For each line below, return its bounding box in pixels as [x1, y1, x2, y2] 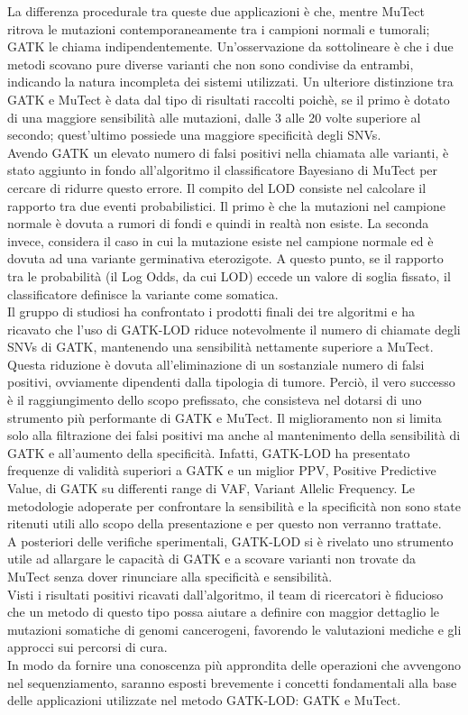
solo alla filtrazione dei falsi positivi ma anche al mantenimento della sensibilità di [7, 426, 461, 445]
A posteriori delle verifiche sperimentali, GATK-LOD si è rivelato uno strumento [7, 531, 454, 550]
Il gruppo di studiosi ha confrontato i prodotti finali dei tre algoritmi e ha [7, 302, 415, 321]
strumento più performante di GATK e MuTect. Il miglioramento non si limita [7, 408, 442, 426]
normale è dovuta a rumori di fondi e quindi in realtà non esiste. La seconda [7, 214, 429, 233]
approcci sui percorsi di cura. [7, 637, 168, 656]
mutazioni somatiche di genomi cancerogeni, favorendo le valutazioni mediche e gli [7, 619, 462, 638]
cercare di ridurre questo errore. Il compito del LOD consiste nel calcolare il [7, 178, 427, 197]
